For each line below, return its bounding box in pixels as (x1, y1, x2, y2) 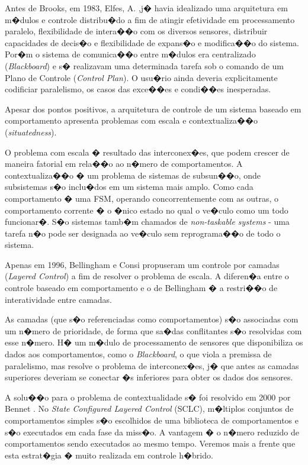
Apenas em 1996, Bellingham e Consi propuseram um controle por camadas (5, 258, 280, 270)
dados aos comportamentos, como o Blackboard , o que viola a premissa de (5, 348, 272, 360)
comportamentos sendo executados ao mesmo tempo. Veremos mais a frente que (5, 437, 296, 450)
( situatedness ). (5, 125, 57, 138)
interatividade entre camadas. (5, 293, 112, 305)
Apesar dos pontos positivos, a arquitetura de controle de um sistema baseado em (5, 102, 301, 115)
